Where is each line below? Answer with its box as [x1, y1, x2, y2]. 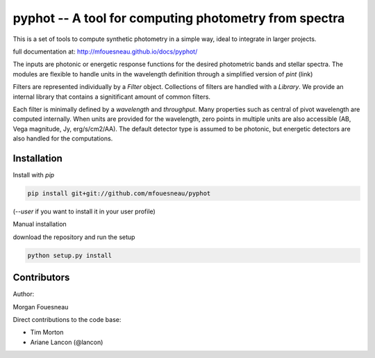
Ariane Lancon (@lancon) [30, 338, 103, 346]
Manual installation [12, 220, 67, 229]
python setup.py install [27, 251, 112, 259]
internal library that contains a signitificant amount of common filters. [12, 92, 211, 101]
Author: [12, 290, 35, 298]
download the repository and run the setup [12, 233, 135, 241]
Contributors [12, 272, 70, 284]
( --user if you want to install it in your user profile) [12, 207, 156, 215]
